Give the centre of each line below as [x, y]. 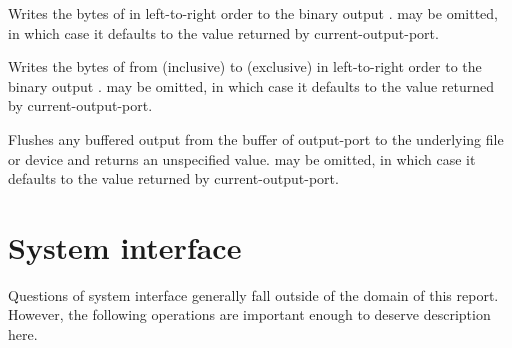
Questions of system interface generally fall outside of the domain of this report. [253, 294]
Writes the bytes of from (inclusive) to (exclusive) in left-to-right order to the [245, 66]
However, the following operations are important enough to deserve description [249, 314]
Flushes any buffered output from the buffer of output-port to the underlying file [256, 138]
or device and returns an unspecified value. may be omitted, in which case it [242, 158]
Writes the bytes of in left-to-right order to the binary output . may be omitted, [253, 13]
